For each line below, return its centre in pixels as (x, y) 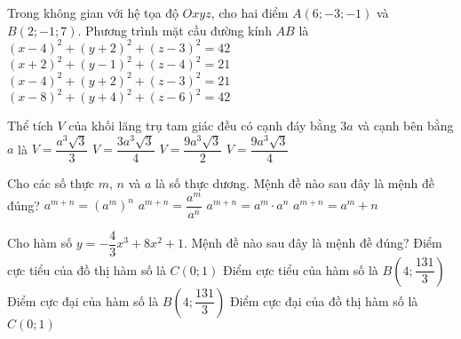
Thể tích (30, 126)
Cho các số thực (51, 182)
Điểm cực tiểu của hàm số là (301, 269)
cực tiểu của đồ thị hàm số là (87, 269)
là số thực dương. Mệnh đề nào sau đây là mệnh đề (294, 182)
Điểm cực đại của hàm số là (83, 300)
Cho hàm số (40, 243)
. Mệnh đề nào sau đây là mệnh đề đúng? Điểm (313, 243)
